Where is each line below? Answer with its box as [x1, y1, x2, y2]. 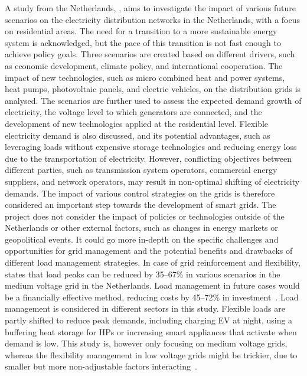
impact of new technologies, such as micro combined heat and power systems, [5, 71, 285, 83]
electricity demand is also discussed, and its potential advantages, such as [5, 129, 270, 141]
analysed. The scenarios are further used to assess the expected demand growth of [5, 94, 302, 106]
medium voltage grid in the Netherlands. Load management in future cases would [5, 279, 300, 292]
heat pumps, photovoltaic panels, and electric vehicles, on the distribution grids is [5, 83, 301, 95]
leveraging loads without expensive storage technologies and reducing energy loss [5, 140, 297, 153]
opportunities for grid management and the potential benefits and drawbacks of [5, 244, 293, 257]
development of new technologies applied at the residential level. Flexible [5, 117, 269, 129]
